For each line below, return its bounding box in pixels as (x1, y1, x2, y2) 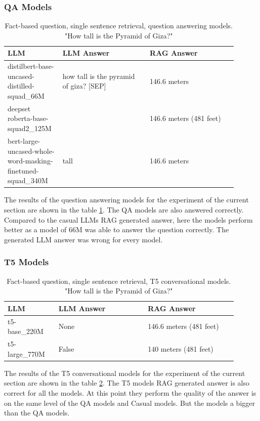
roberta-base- (8, 113, 49, 123)
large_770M (8, 348, 45, 359)
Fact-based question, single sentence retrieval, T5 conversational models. (7, 275, 231, 286)
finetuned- (8, 165, 39, 176)
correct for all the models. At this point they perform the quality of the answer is (4, 387, 256, 398)
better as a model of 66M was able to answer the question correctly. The (4, 224, 229, 235)
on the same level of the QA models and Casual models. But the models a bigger (4, 397, 255, 408)
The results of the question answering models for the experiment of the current (4, 194, 249, 205)
